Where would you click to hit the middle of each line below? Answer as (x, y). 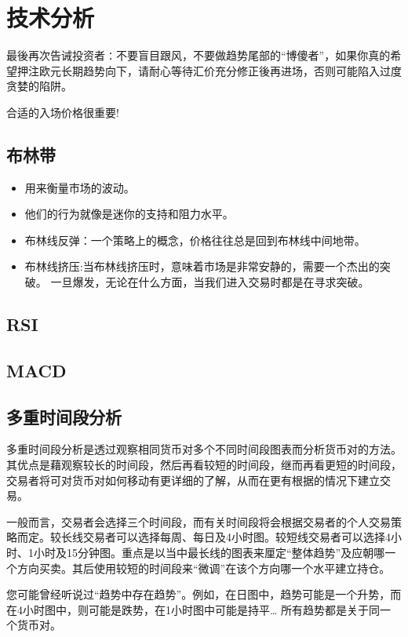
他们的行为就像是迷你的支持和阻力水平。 (129, 214)
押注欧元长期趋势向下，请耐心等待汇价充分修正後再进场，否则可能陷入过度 (209, 70)
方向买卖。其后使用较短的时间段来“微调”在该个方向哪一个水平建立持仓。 (204, 568)
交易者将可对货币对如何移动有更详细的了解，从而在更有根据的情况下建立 (193, 480)
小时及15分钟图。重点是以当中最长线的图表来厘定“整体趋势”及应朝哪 (209, 552)
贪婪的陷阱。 (39, 86)
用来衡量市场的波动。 (80, 187)
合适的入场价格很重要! (63, 112)
